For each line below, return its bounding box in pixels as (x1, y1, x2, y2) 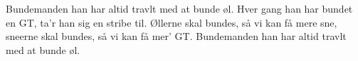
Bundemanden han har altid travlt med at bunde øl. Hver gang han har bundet (6, 1, 353, 15)
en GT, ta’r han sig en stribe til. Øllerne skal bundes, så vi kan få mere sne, (6, 15, 337, 29)
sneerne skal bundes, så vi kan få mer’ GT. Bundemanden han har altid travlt (6, 29, 347, 43)
